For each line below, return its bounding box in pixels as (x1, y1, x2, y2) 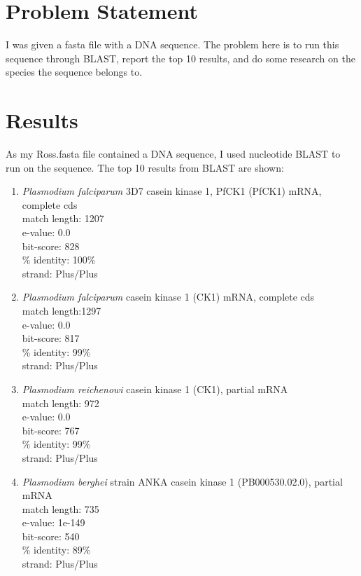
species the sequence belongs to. (6, 64, 143, 79)
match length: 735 (22, 501, 99, 516)
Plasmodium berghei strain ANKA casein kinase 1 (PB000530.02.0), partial (22, 474, 343, 488)
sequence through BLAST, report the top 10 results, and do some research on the (6, 50, 355, 65)
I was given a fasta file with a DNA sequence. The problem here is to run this (6, 37, 339, 52)
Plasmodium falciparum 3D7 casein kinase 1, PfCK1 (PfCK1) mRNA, (22, 184, 322, 198)
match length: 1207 (22, 211, 104, 226)
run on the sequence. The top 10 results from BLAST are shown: (6, 160, 284, 174)
